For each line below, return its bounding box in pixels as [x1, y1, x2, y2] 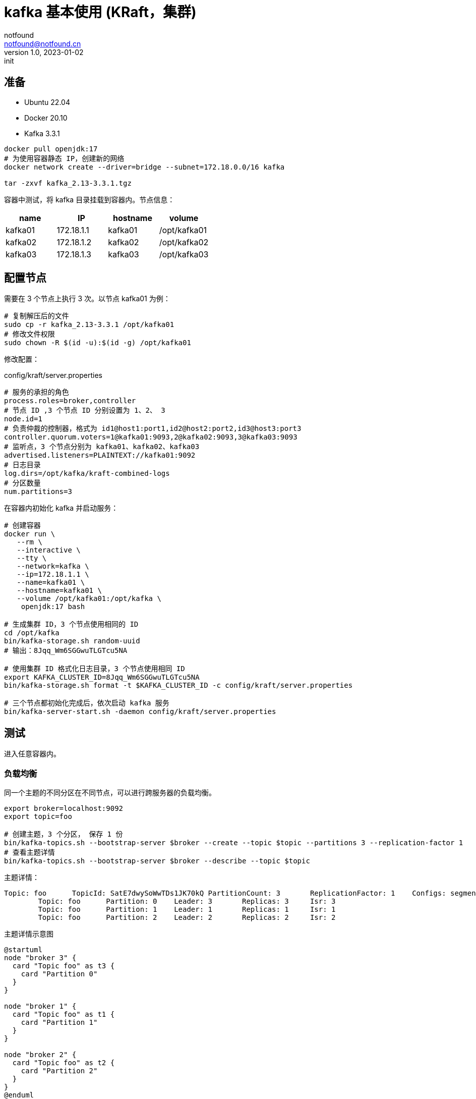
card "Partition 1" [21, 1018, 98, 1027]
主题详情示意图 [4, 929, 53, 939]
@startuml [4, 946, 42, 954]
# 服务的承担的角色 [4, 388, 69, 397]
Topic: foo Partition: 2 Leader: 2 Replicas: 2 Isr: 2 [38, 913, 336, 922]
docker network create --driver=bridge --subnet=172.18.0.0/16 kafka [4, 162, 285, 171]
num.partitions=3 [4, 487, 72, 496]
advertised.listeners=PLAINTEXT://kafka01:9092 [4, 451, 196, 460]
